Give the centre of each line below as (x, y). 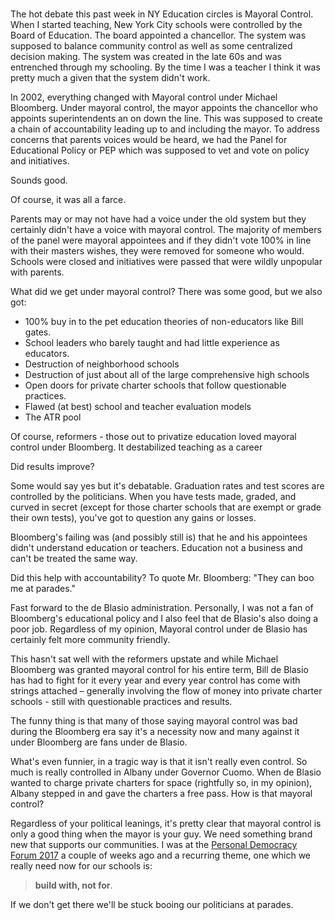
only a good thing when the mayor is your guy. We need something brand (161, 834)
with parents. (37, 272)
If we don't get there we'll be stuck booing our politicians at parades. (152, 905)
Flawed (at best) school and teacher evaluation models (138, 407)
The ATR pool (53, 417)
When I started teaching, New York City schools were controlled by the (156, 25)
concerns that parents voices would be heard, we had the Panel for (149, 140)
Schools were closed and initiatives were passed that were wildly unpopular (166, 262)
